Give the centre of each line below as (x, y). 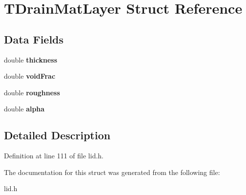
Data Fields (34, 39)
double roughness (32, 92)
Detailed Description (57, 135)
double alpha (24, 109)
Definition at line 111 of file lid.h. (54, 156)
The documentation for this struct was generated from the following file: (112, 172)
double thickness (31, 59)
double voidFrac (30, 76)
